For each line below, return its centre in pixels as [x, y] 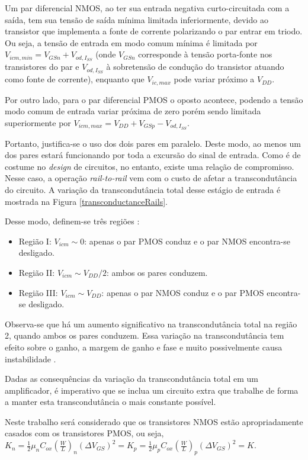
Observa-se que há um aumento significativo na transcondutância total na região [151, 324]
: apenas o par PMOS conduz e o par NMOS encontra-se [187, 241]
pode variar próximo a [214, 79]
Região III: [38, 292]
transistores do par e [42, 67]
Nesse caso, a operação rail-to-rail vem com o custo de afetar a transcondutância [151, 178]
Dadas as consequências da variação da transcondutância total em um [132, 379]
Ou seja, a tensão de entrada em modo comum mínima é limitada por [131, 42]
